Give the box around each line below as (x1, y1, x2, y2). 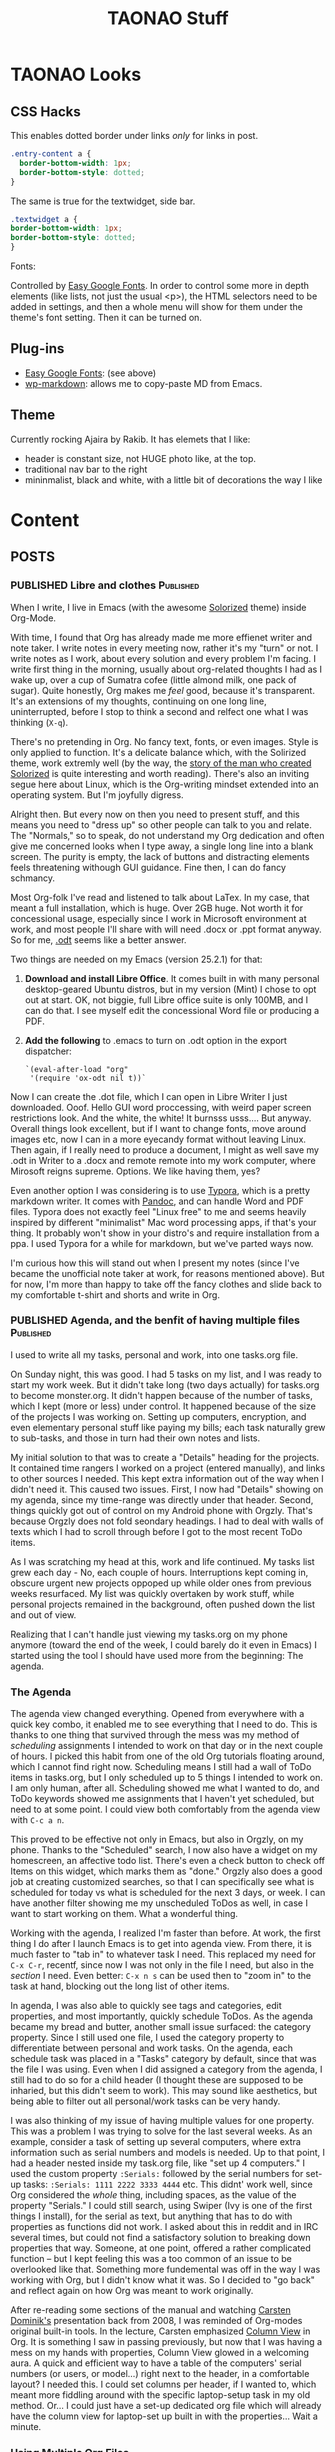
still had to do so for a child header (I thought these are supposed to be (10, 2074, 304, 2086)
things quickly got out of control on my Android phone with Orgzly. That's (10, 1504, 313, 1516)
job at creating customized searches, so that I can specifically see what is (10, 1876, 315, 1888)
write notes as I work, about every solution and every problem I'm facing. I (10, 652, 317, 664)
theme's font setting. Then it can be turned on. (10, 312, 203, 323)
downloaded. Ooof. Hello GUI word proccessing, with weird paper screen (10, 1101, 312, 1113)
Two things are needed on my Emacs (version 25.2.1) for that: (10, 953, 263, 965)
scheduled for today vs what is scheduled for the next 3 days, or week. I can (10, 1887, 326, 1899)
